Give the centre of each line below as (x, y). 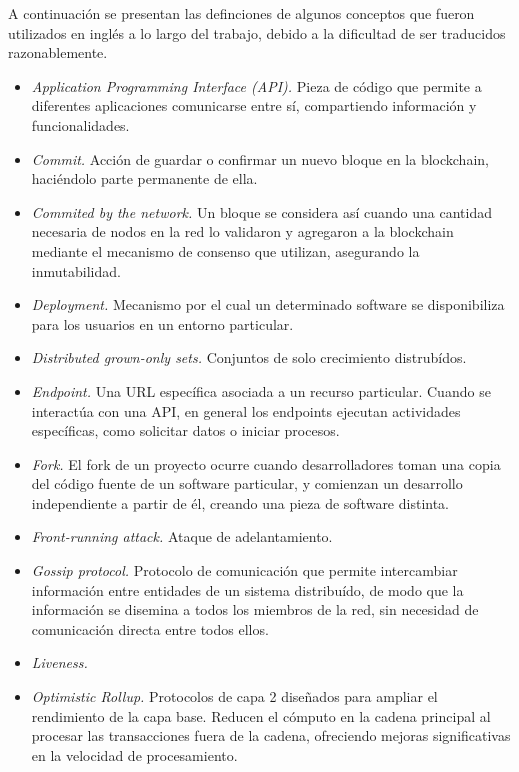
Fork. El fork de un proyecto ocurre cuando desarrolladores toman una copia (266, 463)
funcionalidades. (80, 124)
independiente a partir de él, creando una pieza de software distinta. (240, 502)
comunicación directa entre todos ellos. (150, 628)
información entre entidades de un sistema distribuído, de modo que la (247, 589)
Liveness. (59, 662)
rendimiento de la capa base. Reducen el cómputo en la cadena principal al (261, 715)
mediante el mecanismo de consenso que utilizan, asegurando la (225, 250)
